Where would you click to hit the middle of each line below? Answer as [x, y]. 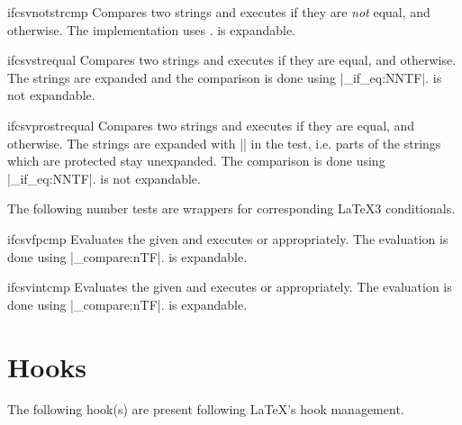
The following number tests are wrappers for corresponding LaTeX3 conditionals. [231, 208]
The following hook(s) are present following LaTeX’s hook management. [206, 409]
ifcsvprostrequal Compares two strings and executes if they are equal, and [211, 125]
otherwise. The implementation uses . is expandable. [151, 29]
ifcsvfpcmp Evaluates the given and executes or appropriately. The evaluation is [228, 238]
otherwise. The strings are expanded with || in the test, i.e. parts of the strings [224, 143]
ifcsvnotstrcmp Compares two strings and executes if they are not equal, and [219, 12]
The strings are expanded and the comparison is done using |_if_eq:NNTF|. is [225, 77]
